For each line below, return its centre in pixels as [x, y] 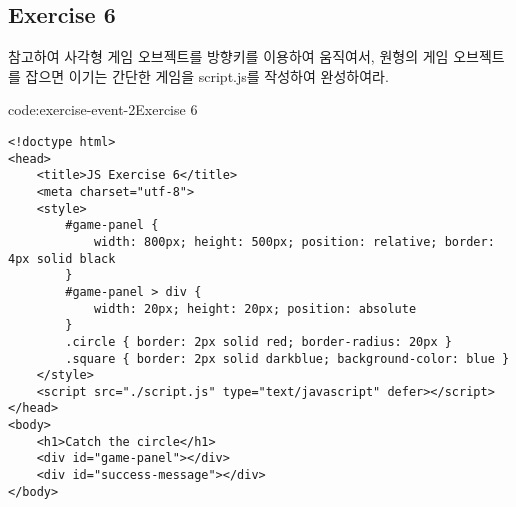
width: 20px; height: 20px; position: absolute [255, 308]
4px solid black [62, 258]
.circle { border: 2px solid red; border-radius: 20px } [258, 341]
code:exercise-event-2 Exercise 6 [103, 109]
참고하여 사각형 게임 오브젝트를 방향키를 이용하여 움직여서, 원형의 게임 [228, 56]
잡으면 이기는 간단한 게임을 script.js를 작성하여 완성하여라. [207, 75]
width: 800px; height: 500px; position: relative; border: [294, 241]
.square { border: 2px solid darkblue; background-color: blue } [287, 358]
